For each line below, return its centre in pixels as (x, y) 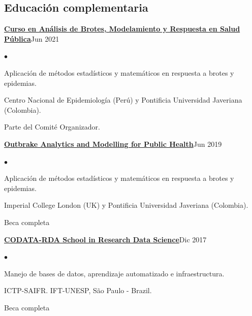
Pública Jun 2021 (32, 38)
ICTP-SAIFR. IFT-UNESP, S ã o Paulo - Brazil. (78, 290)
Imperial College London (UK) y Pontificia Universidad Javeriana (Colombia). (126, 205)
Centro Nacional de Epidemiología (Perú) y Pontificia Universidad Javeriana (123, 100)
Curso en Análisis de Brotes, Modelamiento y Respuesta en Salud (122, 29)
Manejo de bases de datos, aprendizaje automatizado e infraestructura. (114, 273)
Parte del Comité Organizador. (52, 127)
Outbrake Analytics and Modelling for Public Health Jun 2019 (113, 144)
